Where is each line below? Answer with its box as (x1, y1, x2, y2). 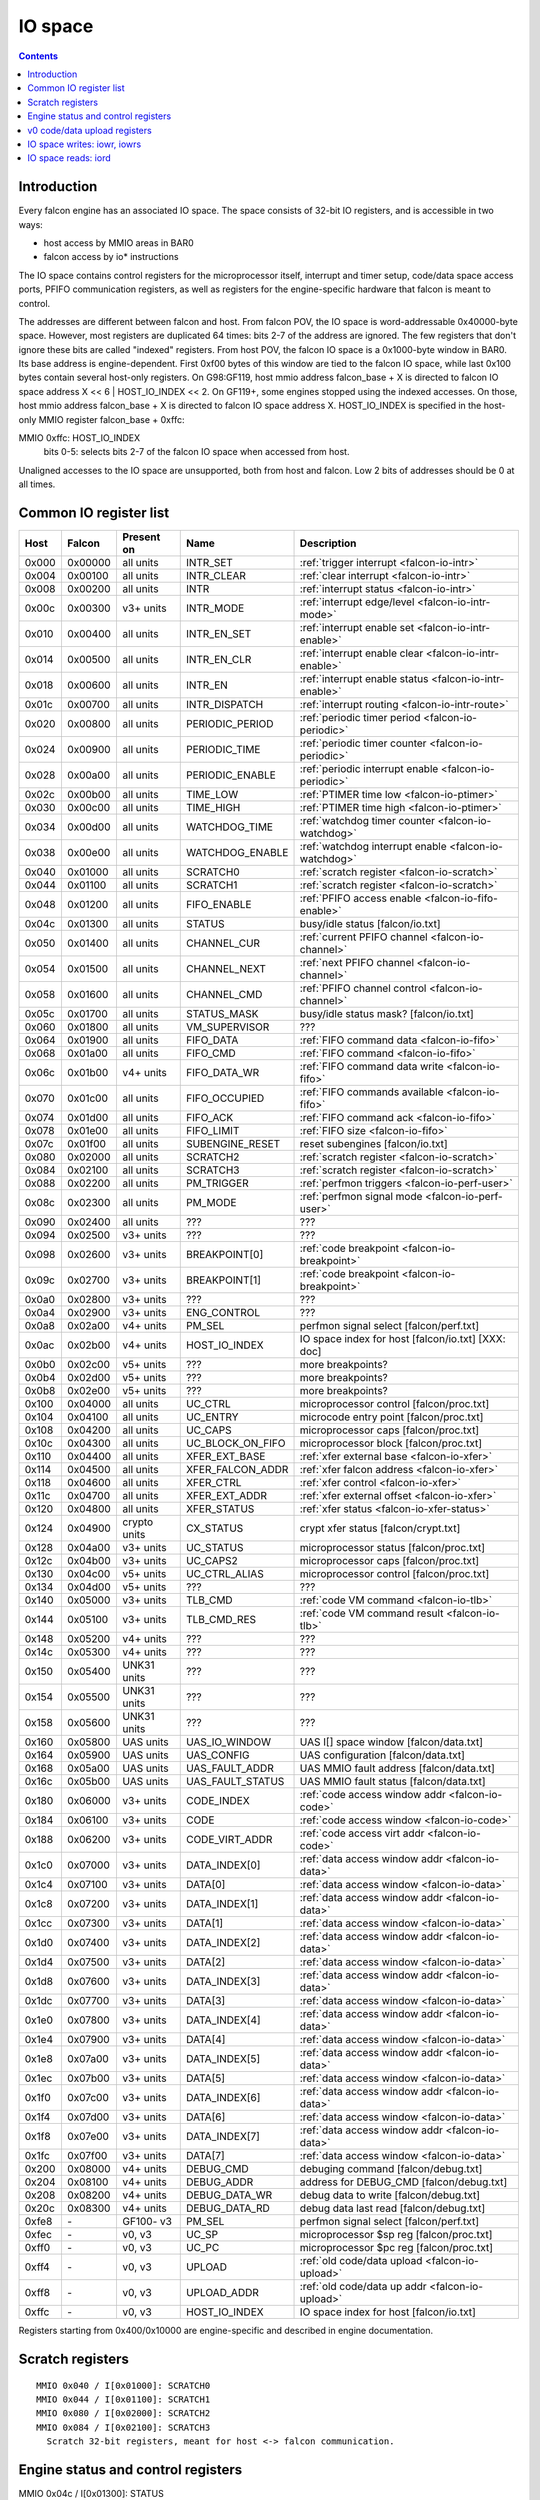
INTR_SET (185, 556, 234, 570)
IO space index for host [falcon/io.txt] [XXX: (299, 1332, 506, 1346)
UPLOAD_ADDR (185, 2286, 260, 2300)
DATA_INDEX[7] (185, 2130, 260, 2144)
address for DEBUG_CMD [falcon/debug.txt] (299, 2175, 508, 2189)
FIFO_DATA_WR (185, 1066, 260, 1080)
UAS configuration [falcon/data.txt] (299, 1748, 465, 1762)
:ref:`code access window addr (299, 1788, 447, 1802)
